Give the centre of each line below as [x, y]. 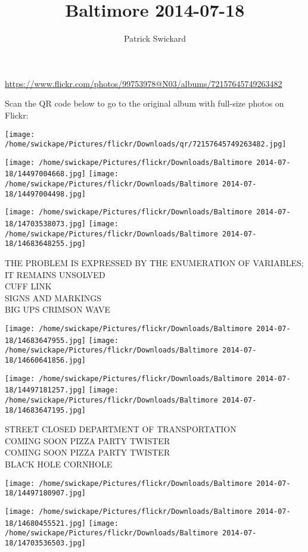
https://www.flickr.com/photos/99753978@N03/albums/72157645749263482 [144, 83]
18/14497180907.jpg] [46, 493]
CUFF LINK [28, 286]
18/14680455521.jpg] [46, 523]
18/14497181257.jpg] [46, 390]
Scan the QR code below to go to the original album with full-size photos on [144, 103]
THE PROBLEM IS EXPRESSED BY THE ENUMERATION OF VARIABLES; [154, 263]
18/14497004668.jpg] [46, 174]
